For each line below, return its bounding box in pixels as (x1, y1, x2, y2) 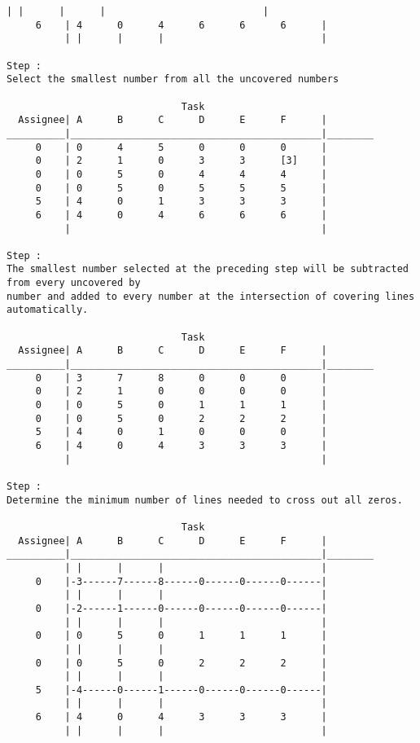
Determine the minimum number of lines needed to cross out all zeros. (7, 494, 403, 506)
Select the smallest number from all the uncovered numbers (7, 73, 339, 86)
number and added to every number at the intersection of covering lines (7, 290, 415, 302)
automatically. (7, 304, 89, 316)
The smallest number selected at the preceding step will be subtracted (7, 263, 409, 275)
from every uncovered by (7, 277, 141, 289)
